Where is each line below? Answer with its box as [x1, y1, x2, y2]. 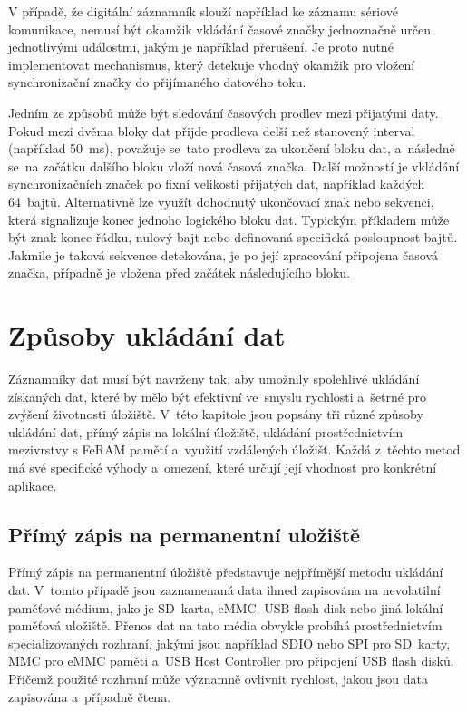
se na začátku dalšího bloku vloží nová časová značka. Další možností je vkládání [8, 156, 460, 175]
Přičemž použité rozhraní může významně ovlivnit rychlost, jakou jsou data [8, 668, 428, 688]
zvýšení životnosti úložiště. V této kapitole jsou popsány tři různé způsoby [8, 405, 423, 424]
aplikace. [8, 475, 57, 494]
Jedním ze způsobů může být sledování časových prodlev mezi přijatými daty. [8, 102, 439, 122]
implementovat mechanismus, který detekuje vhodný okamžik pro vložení [8, 54, 415, 73]
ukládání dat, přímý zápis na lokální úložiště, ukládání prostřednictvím [8, 422, 404, 441]
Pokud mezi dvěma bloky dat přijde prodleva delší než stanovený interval [8, 121, 415, 140]
